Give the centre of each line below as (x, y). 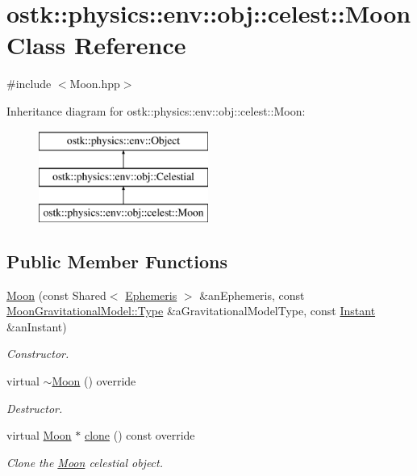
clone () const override (140, 435)
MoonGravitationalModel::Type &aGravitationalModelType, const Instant (191, 311)
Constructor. (38, 354)
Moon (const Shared (56, 295)
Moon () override (94, 381)
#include (29, 84)
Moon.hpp (95, 84)
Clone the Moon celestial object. (85, 462)
